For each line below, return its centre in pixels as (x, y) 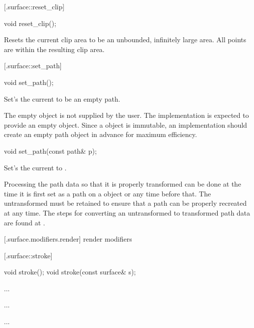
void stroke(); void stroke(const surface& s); (70, 272)
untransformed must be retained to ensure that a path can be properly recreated (126, 203)
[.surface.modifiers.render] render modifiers (68, 239)
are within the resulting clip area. (54, 49)
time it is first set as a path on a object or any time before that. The (108, 193)
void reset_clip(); (30, 23)
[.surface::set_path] (33, 66)
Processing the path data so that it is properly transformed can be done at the (123, 184)
